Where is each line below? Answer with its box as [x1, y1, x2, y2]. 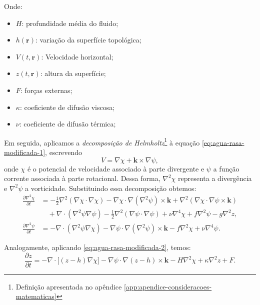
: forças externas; [20, 84, 72, 95]
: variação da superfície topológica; [35, 34, 141, 45]
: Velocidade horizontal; [41, 51, 113, 61]
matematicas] [15, 291, 56, 301]
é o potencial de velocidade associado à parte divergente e [27, 163, 204, 173]
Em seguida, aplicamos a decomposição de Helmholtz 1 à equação [4, 135, 200, 147]
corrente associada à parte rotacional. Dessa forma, [4, 173, 160, 183]
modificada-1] [4, 147, 45, 157]
